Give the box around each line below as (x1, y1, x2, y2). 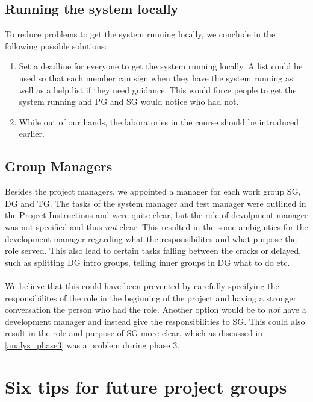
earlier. (19, 127, 45, 140)
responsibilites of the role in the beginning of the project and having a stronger (5, 291, 297, 304)
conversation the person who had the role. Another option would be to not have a (5, 303, 306, 316)
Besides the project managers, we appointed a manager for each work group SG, (5, 185, 301, 198)
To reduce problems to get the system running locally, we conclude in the (5, 28, 276, 40)
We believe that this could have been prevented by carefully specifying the (5, 279, 279, 292)
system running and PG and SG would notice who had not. (19, 95, 239, 108)
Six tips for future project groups (5, 374, 287, 398)
